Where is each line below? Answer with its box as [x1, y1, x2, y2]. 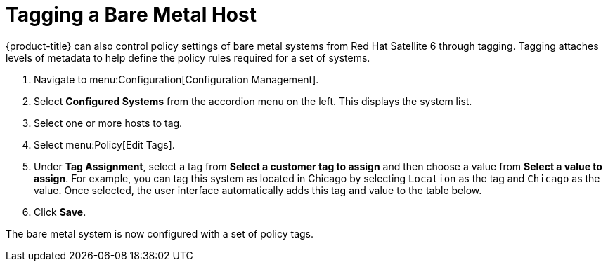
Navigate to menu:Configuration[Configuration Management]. [34, 73, 319, 85]
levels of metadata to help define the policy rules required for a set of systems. [6, 51, 370, 64]
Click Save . [34, 205, 86, 218]
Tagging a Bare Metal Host [6, 3, 257, 27]
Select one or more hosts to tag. [34, 116, 183, 129]
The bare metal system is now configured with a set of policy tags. [6, 227, 313, 240]
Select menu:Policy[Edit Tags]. [34, 138, 175, 151]
